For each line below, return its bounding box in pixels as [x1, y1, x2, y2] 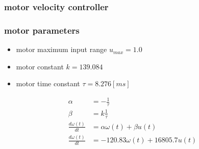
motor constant [16, 61, 64, 71]
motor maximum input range [16, 44, 107, 55]
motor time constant [16, 78, 80, 89]
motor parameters [4, 23, 80, 36]
